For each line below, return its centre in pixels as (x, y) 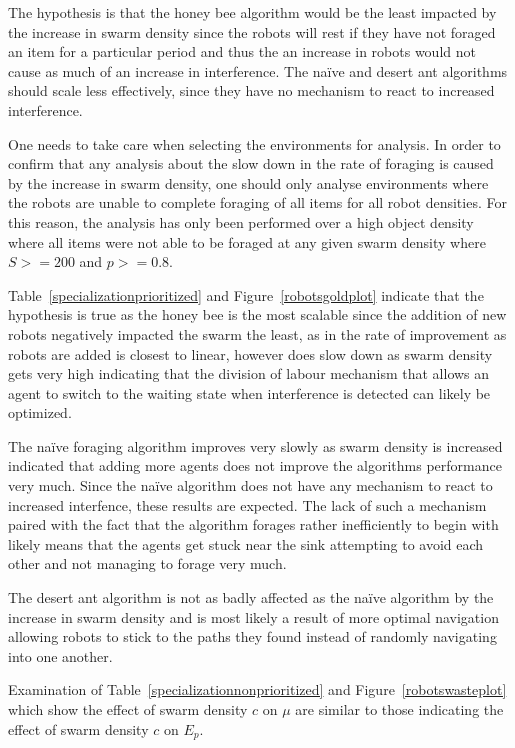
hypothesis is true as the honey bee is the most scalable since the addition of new (257, 314)
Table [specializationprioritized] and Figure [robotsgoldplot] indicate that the (246, 294)
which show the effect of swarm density (128, 709)
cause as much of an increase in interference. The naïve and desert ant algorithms (258, 70)
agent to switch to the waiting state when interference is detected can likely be (249, 392)
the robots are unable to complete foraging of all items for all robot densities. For (257, 202)
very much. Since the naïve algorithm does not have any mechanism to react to (250, 485)
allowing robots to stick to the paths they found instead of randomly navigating (252, 636)
